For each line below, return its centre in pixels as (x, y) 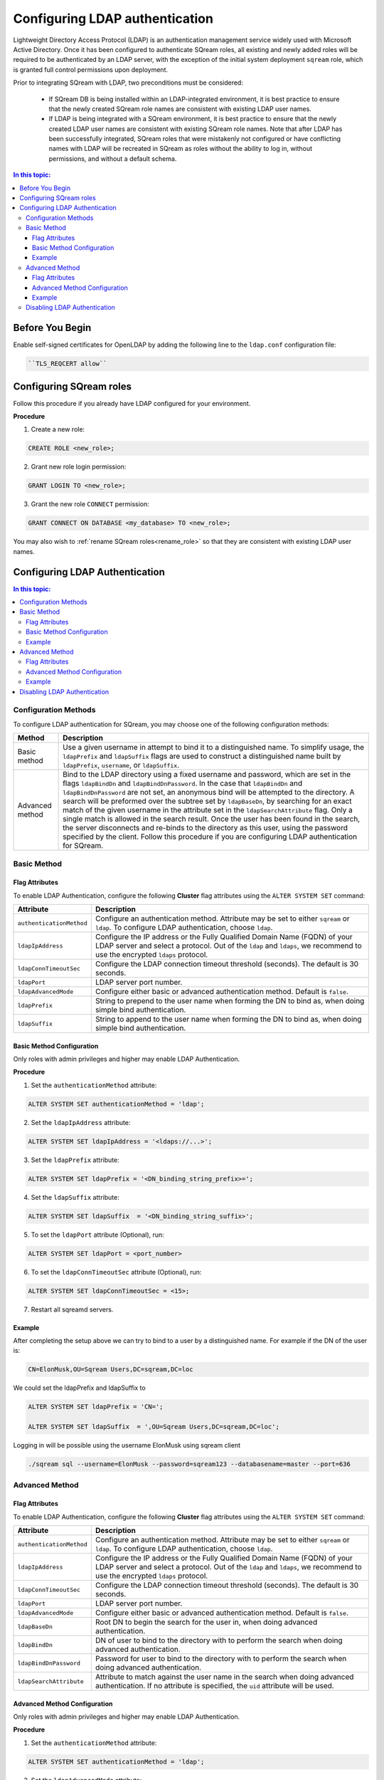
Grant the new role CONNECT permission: (90, 504)
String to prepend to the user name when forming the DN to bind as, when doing (230, 1001)
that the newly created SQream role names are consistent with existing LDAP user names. (180, 109)
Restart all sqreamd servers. (72, 1309)
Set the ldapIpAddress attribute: (81, 1122)
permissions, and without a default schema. (113, 158)
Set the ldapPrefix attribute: (75, 1160)
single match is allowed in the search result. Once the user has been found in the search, (212, 819)
